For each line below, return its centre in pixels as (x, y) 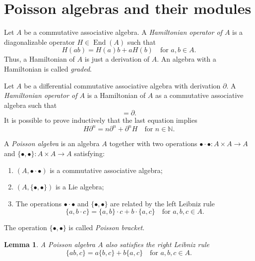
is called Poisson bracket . (107, 227)
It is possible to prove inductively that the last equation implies (101, 120)
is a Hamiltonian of (116, 95)
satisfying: (89, 153)
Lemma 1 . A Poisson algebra (50, 244)
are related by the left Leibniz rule (162, 203)
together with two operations (153, 143)
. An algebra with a (187, 59)
